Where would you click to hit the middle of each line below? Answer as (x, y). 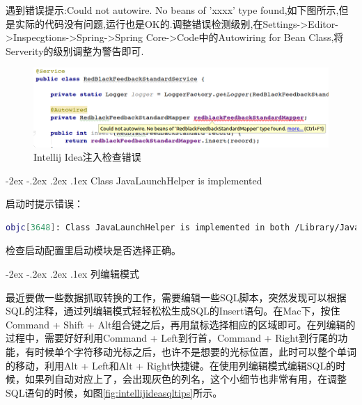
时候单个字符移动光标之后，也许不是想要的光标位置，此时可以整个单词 (195, 352)
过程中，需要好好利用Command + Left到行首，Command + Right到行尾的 (172, 338)
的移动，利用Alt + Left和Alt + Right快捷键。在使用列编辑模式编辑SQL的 (171, 365)
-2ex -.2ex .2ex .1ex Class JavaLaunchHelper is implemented (134, 180)
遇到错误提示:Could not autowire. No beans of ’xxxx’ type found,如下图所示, (172, 10)
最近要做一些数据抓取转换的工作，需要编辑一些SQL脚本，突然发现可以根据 (176, 297)
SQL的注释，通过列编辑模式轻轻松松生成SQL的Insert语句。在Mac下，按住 (173, 311)
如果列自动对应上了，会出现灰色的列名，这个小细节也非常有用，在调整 (186, 379)
